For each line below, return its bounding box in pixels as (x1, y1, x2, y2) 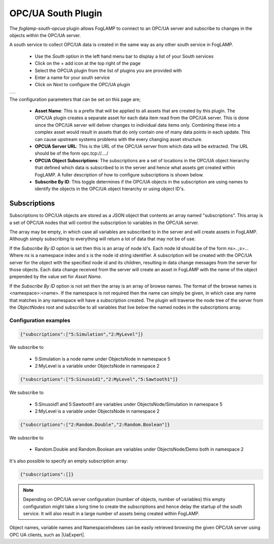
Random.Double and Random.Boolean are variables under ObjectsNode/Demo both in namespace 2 (35, 446, 244, 452)
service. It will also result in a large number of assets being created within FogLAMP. (23, 510, 200, 517)
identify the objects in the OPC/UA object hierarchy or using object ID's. (35, 186, 185, 192)
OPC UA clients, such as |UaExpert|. (9, 531, 86, 537)
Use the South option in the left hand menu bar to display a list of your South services (35, 53, 214, 59)
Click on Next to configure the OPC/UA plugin (35, 82, 130, 88)
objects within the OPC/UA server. (9, 32, 81, 38)
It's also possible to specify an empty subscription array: (9, 458, 128, 464)
